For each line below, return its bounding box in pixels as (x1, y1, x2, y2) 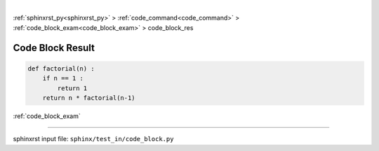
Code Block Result (13, 42, 95, 54)
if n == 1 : (42, 74, 84, 82)
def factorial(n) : (27, 64, 95, 73)
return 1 (57, 84, 88, 92)
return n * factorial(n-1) (42, 94, 136, 101)
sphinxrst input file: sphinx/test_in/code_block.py (13, 135, 174, 143)
